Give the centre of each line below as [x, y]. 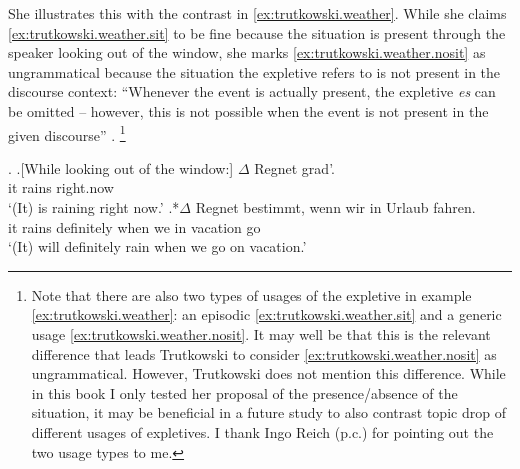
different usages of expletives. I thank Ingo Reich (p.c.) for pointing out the [262, 431]
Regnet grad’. [294, 167]
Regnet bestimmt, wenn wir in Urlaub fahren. [335, 207]
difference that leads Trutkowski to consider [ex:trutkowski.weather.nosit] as [264, 353]
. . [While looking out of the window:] [121, 167]
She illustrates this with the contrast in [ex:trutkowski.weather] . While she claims [257, 13]
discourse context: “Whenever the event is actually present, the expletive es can [252, 91]
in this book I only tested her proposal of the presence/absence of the [244, 392]
